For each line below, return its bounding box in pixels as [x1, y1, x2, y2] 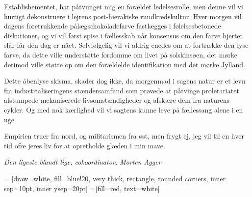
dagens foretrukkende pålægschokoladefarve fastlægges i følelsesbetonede [4, 21, 221, 31]
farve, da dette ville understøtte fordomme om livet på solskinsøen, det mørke [4, 49, 238, 59]
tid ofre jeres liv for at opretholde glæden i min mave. [4, 140, 165, 150]
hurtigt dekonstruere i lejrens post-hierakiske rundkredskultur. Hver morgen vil [4, 11, 242, 21]
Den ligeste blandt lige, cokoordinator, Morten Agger [4, 157, 161, 167]
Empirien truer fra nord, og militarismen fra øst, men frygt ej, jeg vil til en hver [4, 131, 244, 141]
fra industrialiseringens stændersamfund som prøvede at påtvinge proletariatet [4, 85, 239, 95]
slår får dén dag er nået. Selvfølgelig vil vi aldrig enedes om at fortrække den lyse [4, 40, 249, 50]
